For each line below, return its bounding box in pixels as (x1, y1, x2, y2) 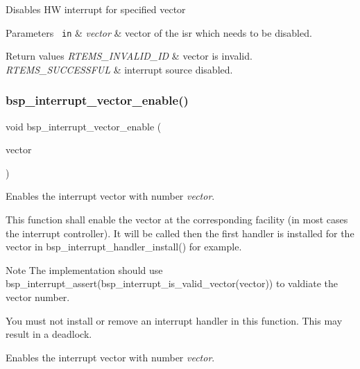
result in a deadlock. (6, 327, 92, 341)
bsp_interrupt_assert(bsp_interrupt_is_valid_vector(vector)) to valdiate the (6, 276, 338, 291)
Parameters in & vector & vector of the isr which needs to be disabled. (6, 25, 312, 40)
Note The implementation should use (6, 262, 163, 277)
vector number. (6, 290, 70, 304)
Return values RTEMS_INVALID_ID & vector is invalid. (6, 49, 252, 63)
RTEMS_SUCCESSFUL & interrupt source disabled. (6, 62, 233, 76)
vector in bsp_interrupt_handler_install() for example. (6, 239, 242, 254)
